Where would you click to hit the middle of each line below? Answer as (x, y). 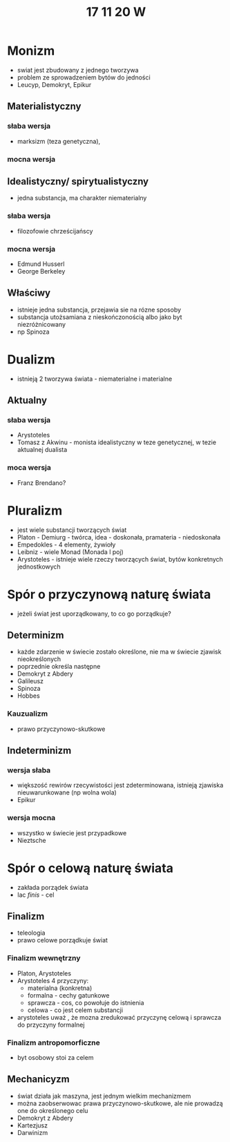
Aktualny (27, 400)
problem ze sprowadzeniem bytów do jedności (84, 77)
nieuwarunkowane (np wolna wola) (67, 792)
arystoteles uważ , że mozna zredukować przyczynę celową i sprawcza (119, 1017)
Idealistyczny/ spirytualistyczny (78, 181)
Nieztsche (31, 840)
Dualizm (31, 359)
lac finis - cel (36, 895)
